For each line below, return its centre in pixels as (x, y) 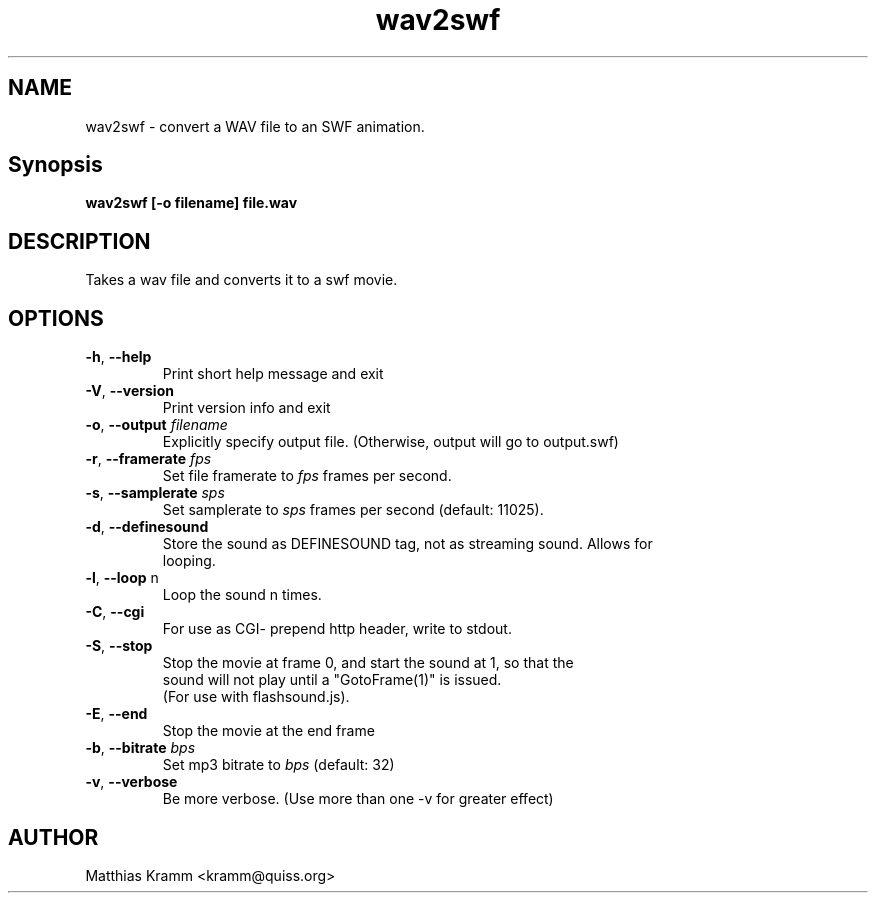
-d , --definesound (147, 527)
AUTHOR (53, 837)
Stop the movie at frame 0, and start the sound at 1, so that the (368, 663)
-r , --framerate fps (148, 459)
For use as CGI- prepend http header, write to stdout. (337, 629)
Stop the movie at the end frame (268, 731)
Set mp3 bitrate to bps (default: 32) (278, 765)
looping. (189, 561)
